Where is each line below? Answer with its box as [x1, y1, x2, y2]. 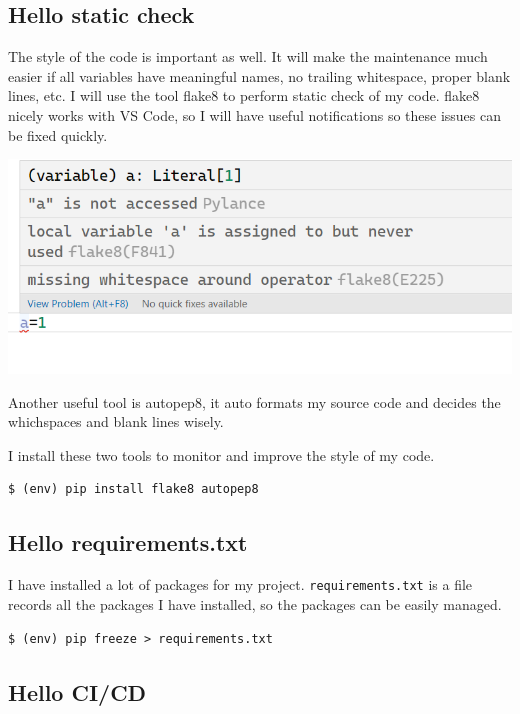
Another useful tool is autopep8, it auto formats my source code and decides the [8, 391, 501, 412]
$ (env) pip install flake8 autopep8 [8, 482, 259, 497]
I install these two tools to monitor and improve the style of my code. [8, 444, 435, 465]
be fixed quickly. [8, 124, 108, 145]
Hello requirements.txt [8, 527, 248, 558]
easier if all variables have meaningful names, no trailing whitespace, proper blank [8, 65, 511, 86]
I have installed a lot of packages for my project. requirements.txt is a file [8, 574, 473, 595]
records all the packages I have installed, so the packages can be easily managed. [8, 593, 502, 614]
